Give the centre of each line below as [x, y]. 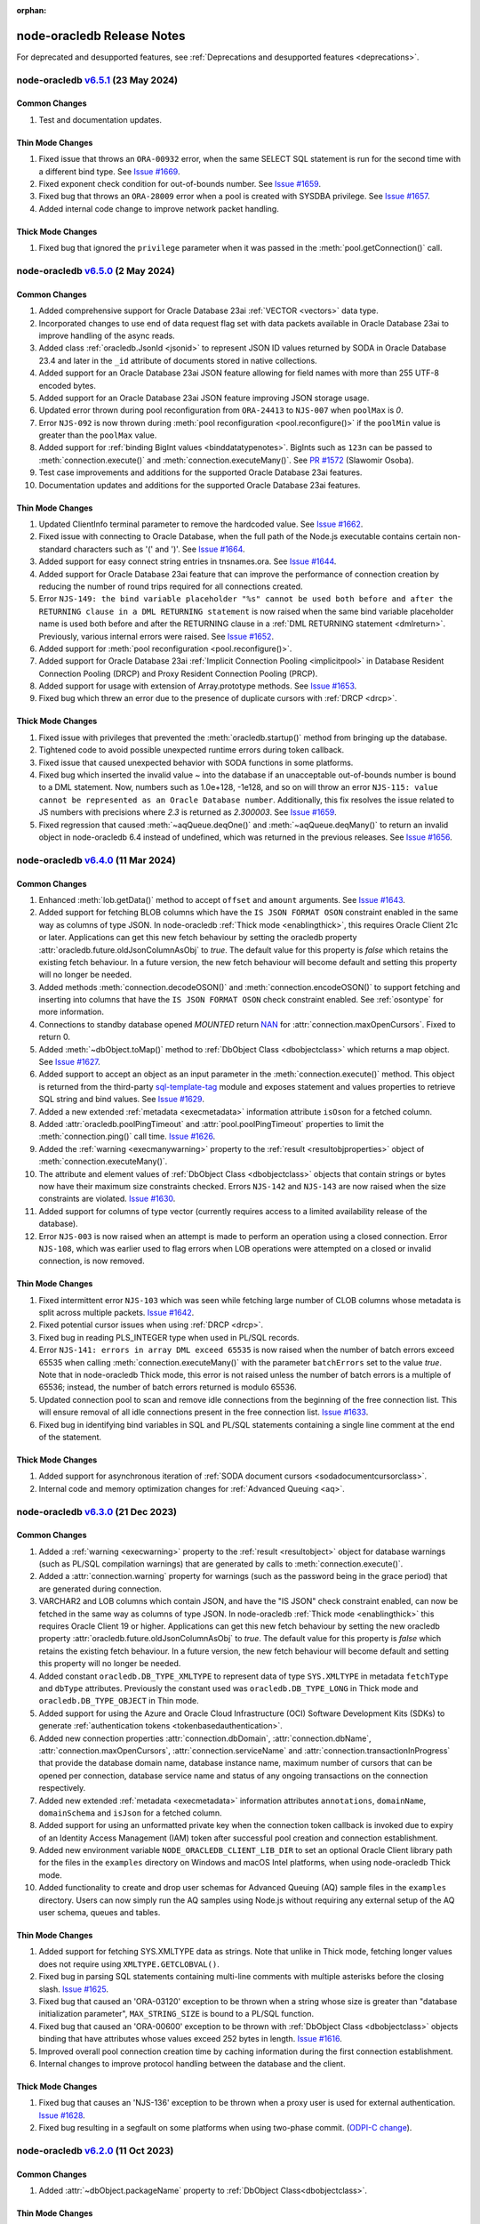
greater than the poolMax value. [98, 435]
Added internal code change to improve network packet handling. [159, 208]
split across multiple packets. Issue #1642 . [116, 1313]
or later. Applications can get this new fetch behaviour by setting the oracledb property [198, 938]
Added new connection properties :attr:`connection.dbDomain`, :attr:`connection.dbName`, [205, 1738]
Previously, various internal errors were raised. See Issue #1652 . [156, 636]
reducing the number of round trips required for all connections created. [171, 586]
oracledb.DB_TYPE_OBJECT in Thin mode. [119, 1701]
